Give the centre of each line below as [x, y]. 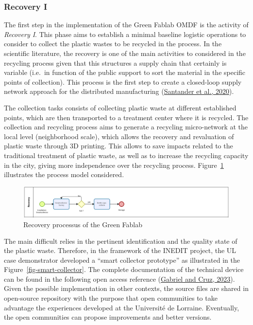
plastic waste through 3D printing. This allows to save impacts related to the [118, 146]
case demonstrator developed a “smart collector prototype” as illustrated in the [122, 260]
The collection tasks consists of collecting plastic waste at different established [120, 107]
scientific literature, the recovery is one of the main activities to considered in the [125, 53]
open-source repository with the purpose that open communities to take [111, 298]
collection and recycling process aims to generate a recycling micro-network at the [126, 127]
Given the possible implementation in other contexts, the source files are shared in [126, 288]
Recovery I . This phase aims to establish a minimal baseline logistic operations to [125, 34]
